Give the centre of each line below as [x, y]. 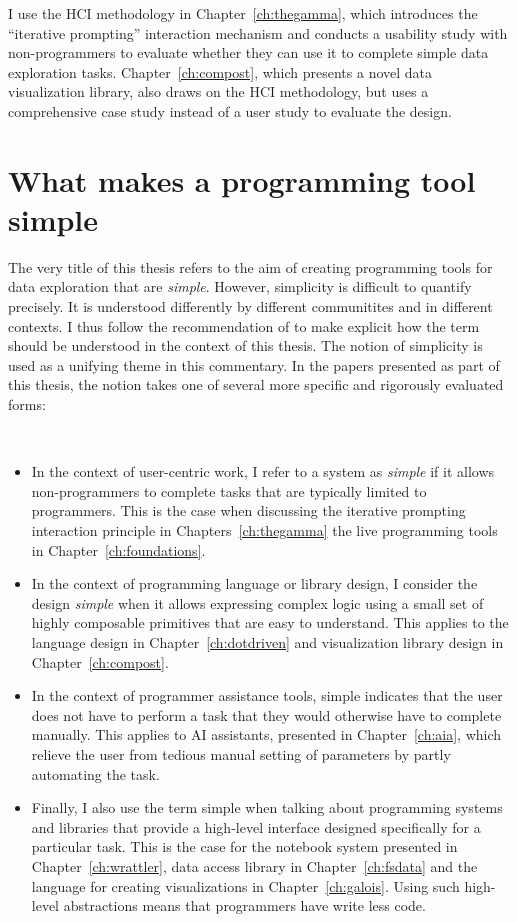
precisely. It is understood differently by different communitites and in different [250, 306]
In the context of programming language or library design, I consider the [254, 583]
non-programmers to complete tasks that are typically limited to [229, 490]
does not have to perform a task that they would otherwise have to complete [266, 714]
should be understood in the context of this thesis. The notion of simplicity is [245, 345]
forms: [27, 404]
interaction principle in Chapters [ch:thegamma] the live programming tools [264, 530]
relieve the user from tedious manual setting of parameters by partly [241, 753]
